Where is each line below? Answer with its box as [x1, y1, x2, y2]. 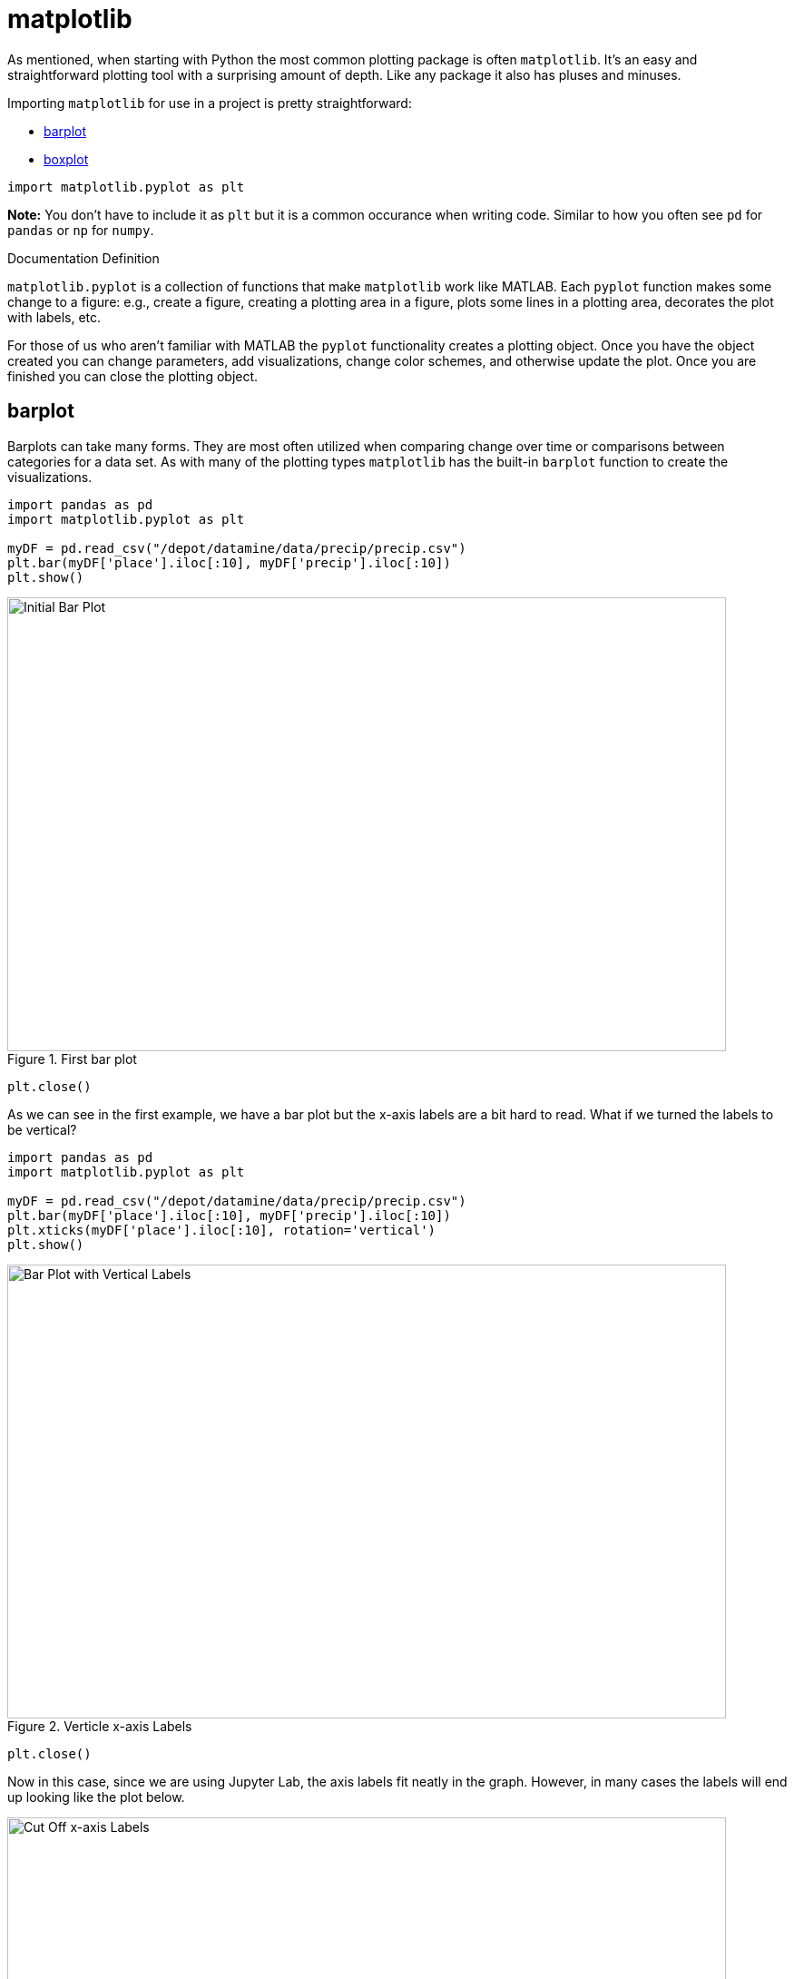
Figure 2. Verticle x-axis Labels [7, 1718, 192, 1734]
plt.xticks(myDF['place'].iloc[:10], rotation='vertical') [7, 1222, 436, 1237]
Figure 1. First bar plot [7, 1050, 137, 1067]
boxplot [44, 151, 89, 167]
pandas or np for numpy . [7, 222, 154, 238]
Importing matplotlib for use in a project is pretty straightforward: [7, 94, 412, 111]
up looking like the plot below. [7, 1788, 185, 1805]
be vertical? [7, 1121, 77, 1137]
